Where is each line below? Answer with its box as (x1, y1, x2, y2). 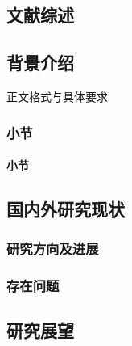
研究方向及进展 (6, 238, 99, 259)
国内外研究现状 (6, 196, 125, 221)
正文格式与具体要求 (6, 87, 108, 104)
